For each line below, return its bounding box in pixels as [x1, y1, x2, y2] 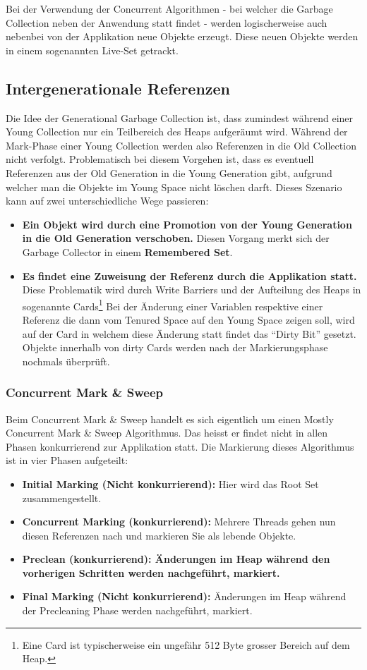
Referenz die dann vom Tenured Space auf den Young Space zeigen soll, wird [22, 312, 355, 327]
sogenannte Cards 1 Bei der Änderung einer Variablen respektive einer [22, 296, 323, 313]
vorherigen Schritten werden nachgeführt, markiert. [22, 565, 280, 580]
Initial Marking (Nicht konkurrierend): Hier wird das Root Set [22, 476, 319, 491]
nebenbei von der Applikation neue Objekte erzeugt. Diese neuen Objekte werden [6, 29, 359, 44]
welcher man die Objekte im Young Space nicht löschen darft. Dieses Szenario [6, 179, 342, 194]
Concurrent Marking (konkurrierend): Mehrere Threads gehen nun [22, 514, 336, 529]
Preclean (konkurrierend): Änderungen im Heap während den [22, 552, 330, 566]
